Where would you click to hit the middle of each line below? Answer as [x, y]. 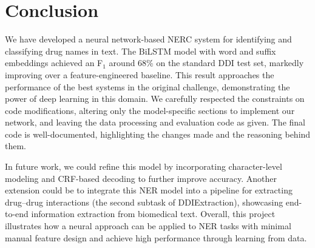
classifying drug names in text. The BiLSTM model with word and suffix [141, 51]
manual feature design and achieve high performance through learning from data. [156, 237]
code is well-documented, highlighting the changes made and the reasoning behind [158, 134]
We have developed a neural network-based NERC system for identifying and [148, 39]
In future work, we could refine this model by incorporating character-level [144, 166]
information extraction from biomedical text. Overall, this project [153, 214]
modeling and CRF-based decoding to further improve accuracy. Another [141, 178]
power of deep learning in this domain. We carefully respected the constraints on [155, 99]
